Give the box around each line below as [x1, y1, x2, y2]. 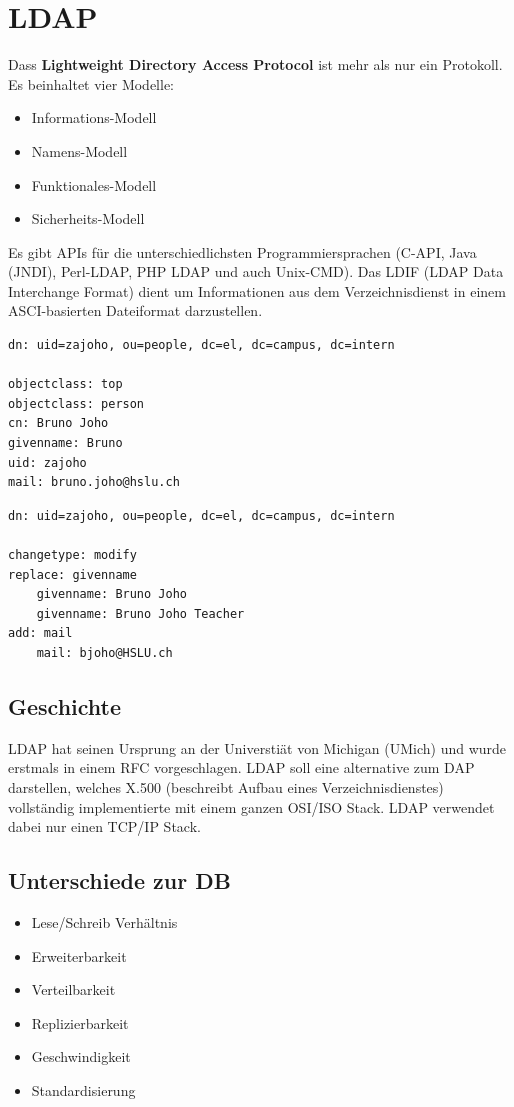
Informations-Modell [31, 107, 157, 128]
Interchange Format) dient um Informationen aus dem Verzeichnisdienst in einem [8, 280, 506, 301]
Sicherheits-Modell [31, 208, 145, 229]
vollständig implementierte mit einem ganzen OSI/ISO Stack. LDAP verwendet [8, 796, 495, 817]
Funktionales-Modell [31, 174, 157, 195]
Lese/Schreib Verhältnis [31, 911, 178, 932]
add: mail [8, 626, 73, 641]
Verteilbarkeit [31, 979, 116, 1000]
